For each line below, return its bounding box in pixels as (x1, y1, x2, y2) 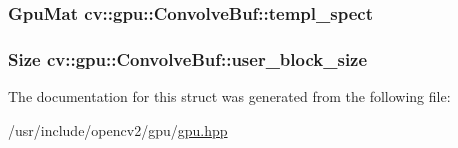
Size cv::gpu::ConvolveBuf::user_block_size (8, 46, 368, 71)
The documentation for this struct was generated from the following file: (8, 86, 451, 107)
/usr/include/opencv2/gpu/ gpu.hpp (8, 119, 228, 140)
